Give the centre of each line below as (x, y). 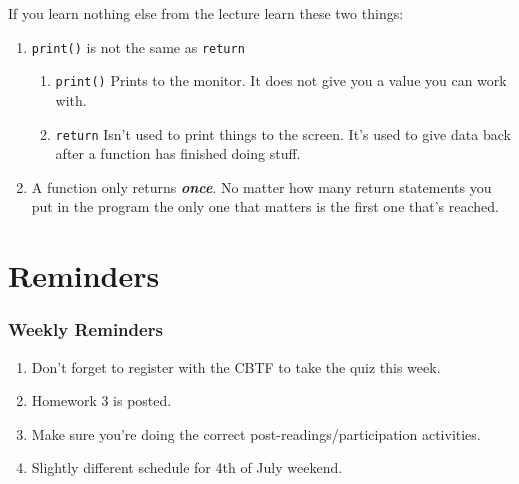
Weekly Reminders (85, 329)
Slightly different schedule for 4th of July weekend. (187, 467)
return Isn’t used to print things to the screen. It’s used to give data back (283, 133)
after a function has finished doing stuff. (178, 153)
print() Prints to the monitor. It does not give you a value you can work (281, 80)
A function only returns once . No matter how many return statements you (261, 186)
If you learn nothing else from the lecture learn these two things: (206, 13)
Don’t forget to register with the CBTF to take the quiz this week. (236, 366)
